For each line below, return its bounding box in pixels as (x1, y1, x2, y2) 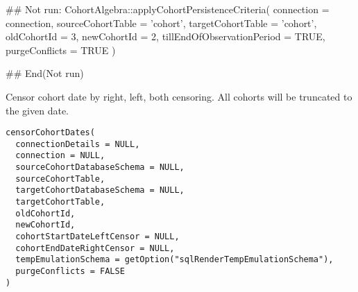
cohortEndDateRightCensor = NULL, (15, 243, 175, 253)
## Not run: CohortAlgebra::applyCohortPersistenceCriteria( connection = (6, 2, 330, 16)
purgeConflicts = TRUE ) (6, 42, 116, 57)
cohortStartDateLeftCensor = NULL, (15, 232, 180, 242)
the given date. (6, 103, 69, 117)
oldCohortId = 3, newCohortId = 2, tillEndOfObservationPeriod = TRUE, (6, 29, 325, 44)
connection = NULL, (15, 151, 105, 161)
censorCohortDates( (6, 128, 95, 138)
